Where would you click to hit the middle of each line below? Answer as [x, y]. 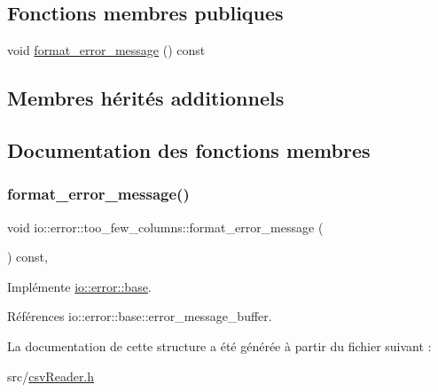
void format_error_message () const [106, 50]
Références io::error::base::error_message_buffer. [140, 316]
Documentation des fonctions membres [189, 149]
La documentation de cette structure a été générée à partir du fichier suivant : [219, 345]
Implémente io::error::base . [79, 286]
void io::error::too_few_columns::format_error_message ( [165, 227]
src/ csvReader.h [51, 376]
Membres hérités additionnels [146, 98]
